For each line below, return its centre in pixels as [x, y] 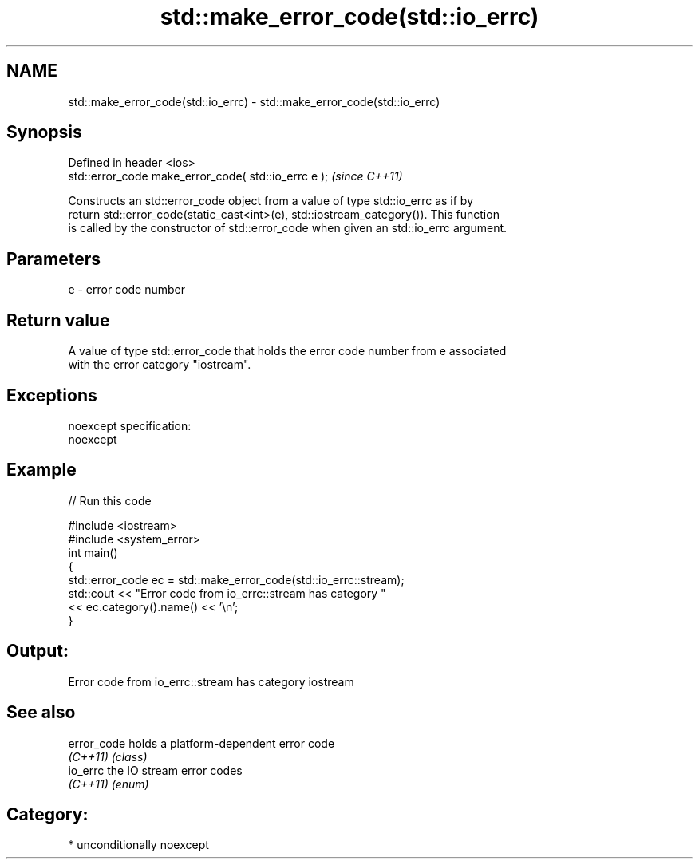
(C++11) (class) [108, 756]
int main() [93, 552]
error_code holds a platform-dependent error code [201, 743]
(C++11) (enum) [109, 784]
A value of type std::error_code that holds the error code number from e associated [287, 351]
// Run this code [110, 500]
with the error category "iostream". [160, 365]
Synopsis [44, 132]
